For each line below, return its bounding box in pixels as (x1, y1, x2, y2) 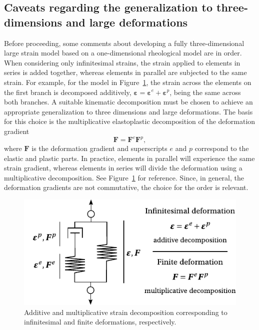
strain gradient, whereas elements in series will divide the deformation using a (4, 162, 242, 173)
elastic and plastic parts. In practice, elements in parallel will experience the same (4, 152, 255, 163)
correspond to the (194, 143, 249, 153)
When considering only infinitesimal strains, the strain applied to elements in (4, 57, 240, 67)
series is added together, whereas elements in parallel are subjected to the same (4, 67, 247, 77)
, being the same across (169, 86, 241, 97)
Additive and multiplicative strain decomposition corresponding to (24, 306, 227, 317)
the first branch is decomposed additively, (4, 86, 131, 97)
